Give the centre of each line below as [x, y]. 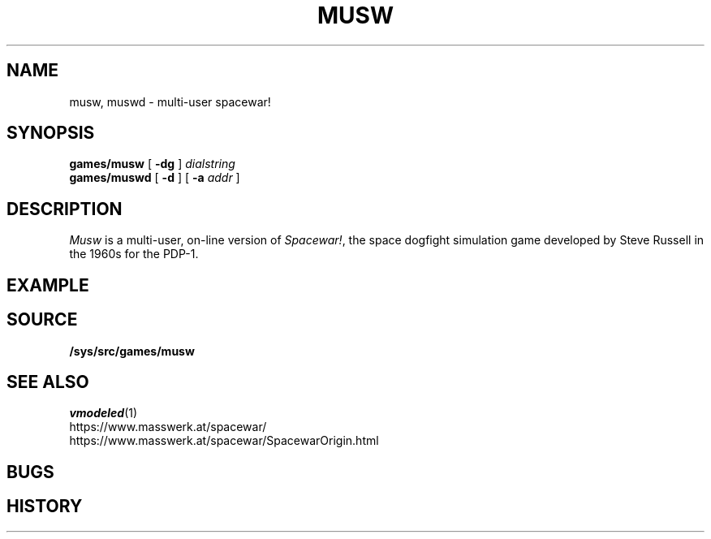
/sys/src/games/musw [132, 351]
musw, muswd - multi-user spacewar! [170, 101]
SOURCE [42, 320]
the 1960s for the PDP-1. [134, 254]
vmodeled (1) [103, 413]
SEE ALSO [48, 382]
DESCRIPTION [65, 209]
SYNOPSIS [51, 133]
